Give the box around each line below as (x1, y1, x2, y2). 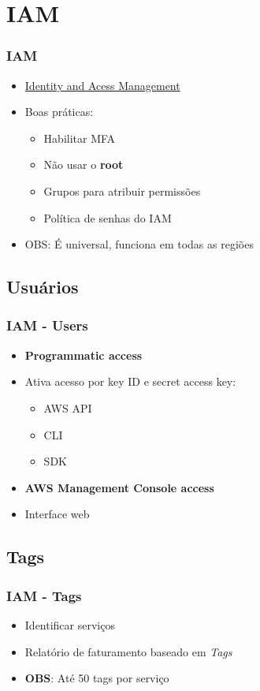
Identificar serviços (24, 616, 115, 633)
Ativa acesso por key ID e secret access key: (24, 373, 236, 390)
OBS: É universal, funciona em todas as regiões (24, 236, 254, 252)
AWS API (43, 399, 92, 416)
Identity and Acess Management (24, 77, 180, 93)
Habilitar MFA (43, 129, 116, 146)
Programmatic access (24, 346, 143, 363)
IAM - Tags (6, 585, 82, 605)
